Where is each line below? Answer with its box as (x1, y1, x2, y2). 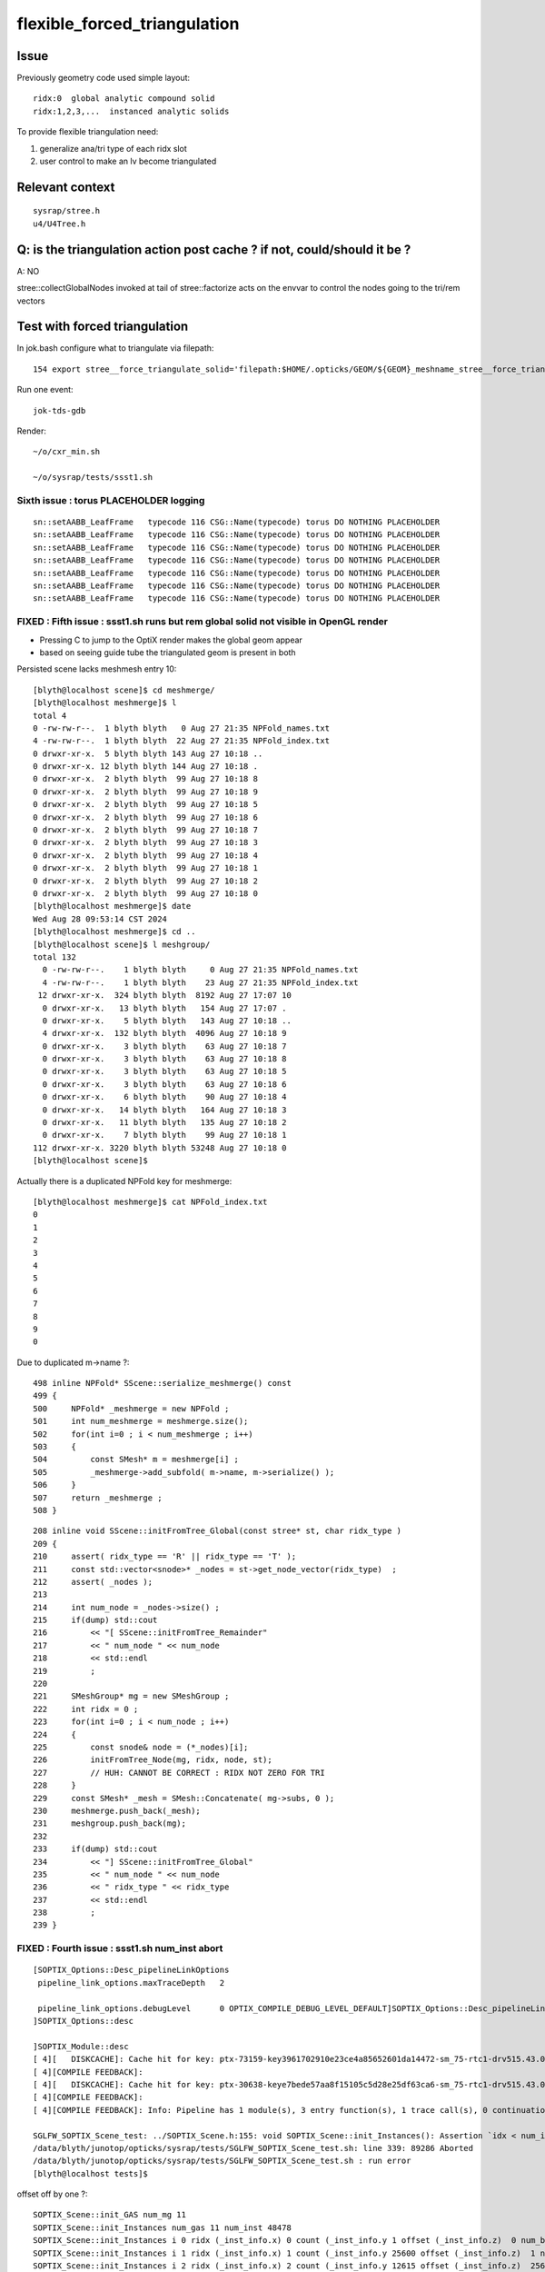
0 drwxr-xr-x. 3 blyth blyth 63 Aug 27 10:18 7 (42, 1041, 287, 1051)
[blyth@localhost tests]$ (33, 2168, 149, 2178)
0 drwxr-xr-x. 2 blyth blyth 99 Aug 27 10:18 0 (33, 889, 259, 899)
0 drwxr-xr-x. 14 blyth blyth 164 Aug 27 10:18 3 (42, 1104, 287, 1115)
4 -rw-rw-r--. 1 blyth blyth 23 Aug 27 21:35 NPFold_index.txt (42, 977, 359, 988)
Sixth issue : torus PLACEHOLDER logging (16, 493, 205, 506)
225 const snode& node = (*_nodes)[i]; (33, 1742, 249, 1752)
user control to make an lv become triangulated (39, 155, 217, 167)
